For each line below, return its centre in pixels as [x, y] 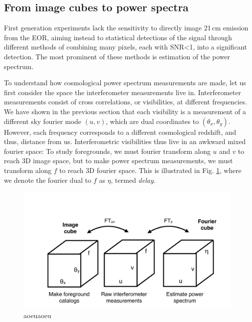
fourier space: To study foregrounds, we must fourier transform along [107, 151]
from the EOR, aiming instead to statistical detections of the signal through [118, 37]
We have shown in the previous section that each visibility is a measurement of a [125, 111]
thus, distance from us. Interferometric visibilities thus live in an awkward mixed [125, 141]
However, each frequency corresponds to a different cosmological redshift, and [120, 132]
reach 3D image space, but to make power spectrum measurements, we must [118, 161]
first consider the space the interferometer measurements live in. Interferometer [123, 92]
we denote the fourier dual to [48, 180]
